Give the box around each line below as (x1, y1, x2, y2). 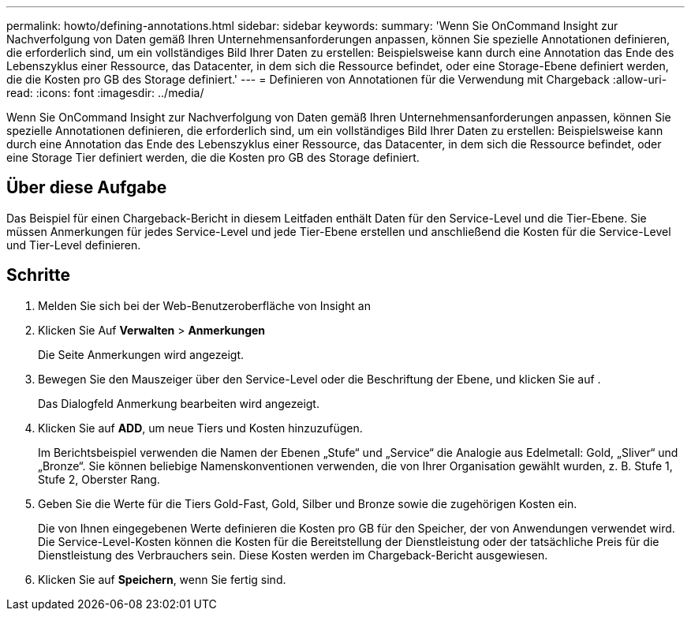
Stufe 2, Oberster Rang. (38, 472, 160, 486)
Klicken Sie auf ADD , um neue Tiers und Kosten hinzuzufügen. (38, 421, 363, 435)
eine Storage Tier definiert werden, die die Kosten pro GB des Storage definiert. (6, 151, 420, 164)
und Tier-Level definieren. (6, 237, 141, 252)
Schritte (6, 265, 70, 286)
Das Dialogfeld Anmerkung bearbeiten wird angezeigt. (38, 396, 319, 410)
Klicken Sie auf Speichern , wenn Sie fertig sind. (38, 572, 286, 586)
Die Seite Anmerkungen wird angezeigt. (38, 347, 245, 361)
